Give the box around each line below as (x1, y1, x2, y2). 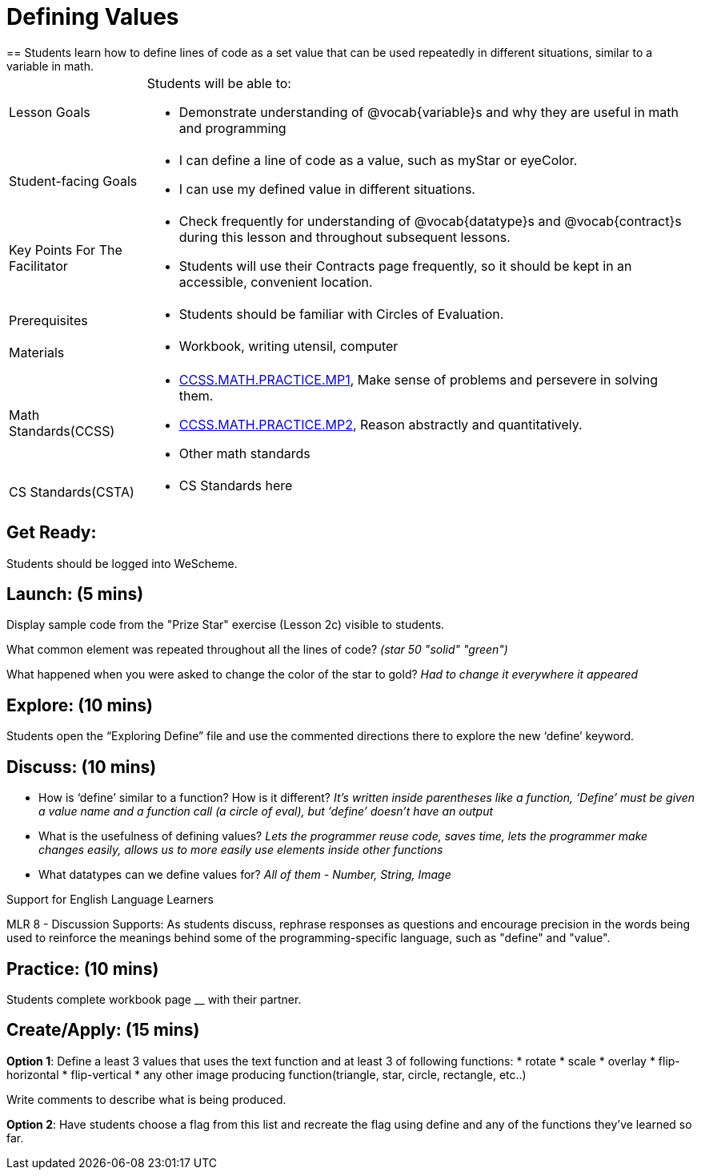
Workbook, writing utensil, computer (178, 337, 399, 354)
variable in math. (6, 58, 94, 73)
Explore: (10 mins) (6, 695, 153, 715)
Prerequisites (9, 312, 88, 328)
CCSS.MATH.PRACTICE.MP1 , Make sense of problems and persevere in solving (178, 371, 658, 388)
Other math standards (178, 445, 310, 461)
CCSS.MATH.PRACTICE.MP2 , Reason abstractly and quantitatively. (178, 416, 583, 433)
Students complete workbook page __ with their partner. (6, 992, 302, 1006)
